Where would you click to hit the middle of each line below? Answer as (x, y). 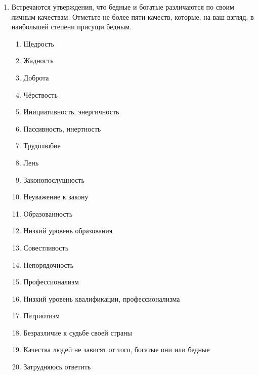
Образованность (48, 213)
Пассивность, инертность (62, 128)
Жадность (38, 60)
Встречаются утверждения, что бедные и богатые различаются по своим (123, 7)
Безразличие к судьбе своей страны (78, 332)
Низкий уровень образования (68, 231)
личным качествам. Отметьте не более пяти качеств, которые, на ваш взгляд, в (133, 16)
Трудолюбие (42, 145)
